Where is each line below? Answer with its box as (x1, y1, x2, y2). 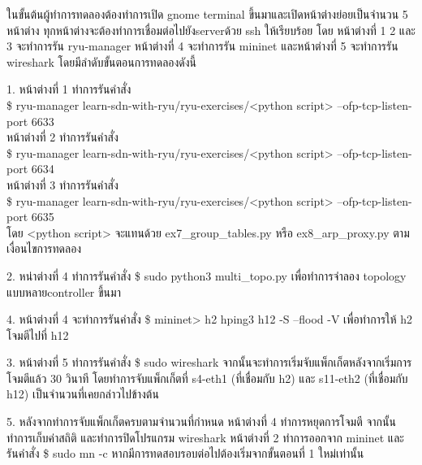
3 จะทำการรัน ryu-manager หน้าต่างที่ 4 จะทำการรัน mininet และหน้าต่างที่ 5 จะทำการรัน (6, 37, 398, 54)
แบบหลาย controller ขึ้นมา (6, 283, 121, 300)
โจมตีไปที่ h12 (6, 326, 69, 343)
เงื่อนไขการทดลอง (6, 240, 82, 257)
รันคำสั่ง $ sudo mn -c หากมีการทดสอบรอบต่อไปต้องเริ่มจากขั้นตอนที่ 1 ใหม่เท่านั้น (6, 445, 364, 462)
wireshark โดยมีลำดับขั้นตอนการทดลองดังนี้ (6, 53, 197, 70)
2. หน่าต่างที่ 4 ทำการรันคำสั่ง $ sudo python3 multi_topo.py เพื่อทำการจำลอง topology (6, 267, 407, 284)
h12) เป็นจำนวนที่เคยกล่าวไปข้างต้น (6, 385, 159, 402)
